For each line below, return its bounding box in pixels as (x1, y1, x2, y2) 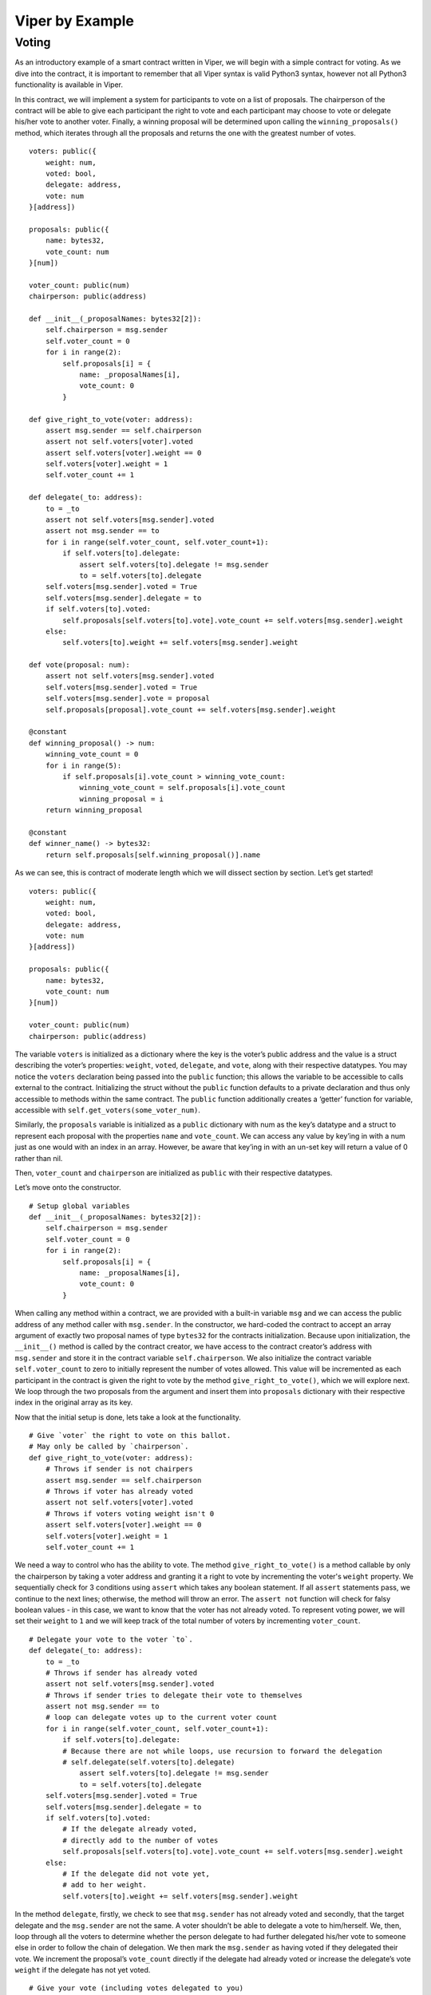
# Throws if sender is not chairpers (45, 1464, 193, 1474)
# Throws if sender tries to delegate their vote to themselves (45, 1690, 302, 1700)
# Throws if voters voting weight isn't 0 (45, 1509, 215, 1518)
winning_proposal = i (79, 794, 164, 804)
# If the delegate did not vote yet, (62, 1869, 211, 1878)
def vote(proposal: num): (29, 661, 131, 670)
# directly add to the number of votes (62, 1835, 219, 1845)
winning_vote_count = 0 (45, 750, 139, 759)
